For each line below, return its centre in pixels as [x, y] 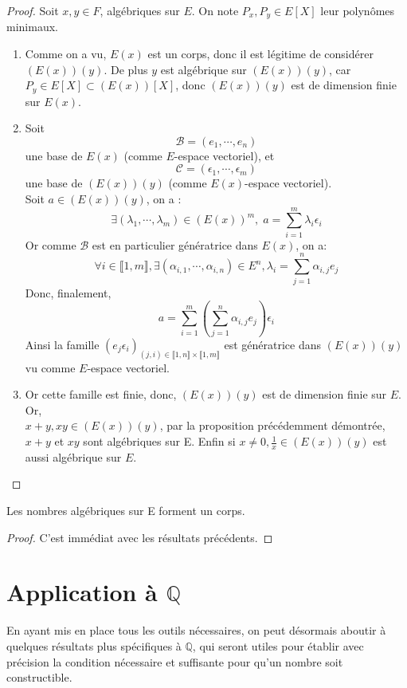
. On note [215, 10]
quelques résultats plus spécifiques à [94, 645]
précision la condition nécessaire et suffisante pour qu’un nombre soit [175, 661]
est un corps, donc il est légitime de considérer [260, 54]
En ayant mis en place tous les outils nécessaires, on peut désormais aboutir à [196, 630]
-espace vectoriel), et [224, 155]
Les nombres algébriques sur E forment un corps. [126, 511]
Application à [82, 592]
